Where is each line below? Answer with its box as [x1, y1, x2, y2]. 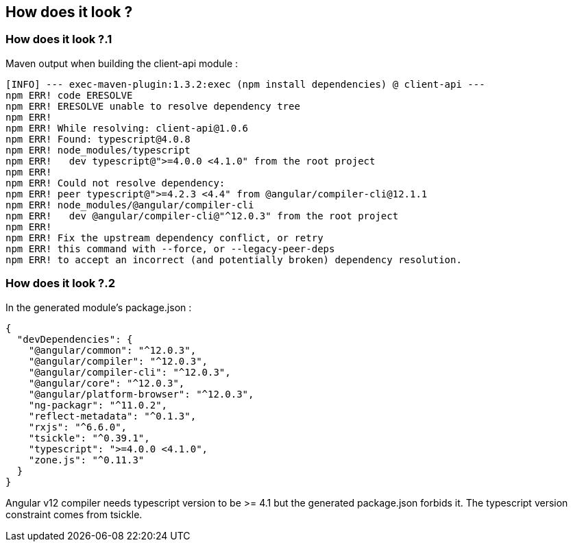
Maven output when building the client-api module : [5, 57, 239, 69]
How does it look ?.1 [5, 32, 112, 47]
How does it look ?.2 [5, 276, 116, 291]
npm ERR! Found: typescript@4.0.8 [5, 133, 191, 145]
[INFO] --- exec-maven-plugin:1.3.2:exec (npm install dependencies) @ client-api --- [5, 78, 485, 90]
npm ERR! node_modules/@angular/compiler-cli [5, 199, 254, 210]
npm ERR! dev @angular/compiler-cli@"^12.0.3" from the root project [5, 210, 399, 221]
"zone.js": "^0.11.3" [28, 454, 145, 465]
